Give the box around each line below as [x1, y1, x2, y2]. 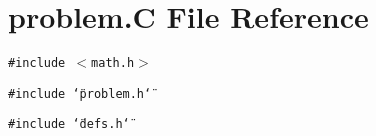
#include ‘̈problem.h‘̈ [8, 86, 152, 101]
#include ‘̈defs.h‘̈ [8, 117, 130, 132]
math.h [91, 56, 135, 71]
